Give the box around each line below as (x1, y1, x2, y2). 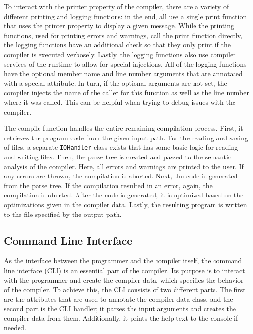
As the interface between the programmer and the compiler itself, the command (4, 255, 242, 266)
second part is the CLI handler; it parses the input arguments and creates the (4, 303, 236, 314)
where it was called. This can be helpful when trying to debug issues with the (4, 97, 235, 107)
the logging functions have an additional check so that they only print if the (4, 39, 231, 50)
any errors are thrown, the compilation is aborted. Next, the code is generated (4, 171, 238, 181)
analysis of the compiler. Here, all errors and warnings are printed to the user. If (4, 161, 244, 171)
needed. (4, 322, 26, 333)
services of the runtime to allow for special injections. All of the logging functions (4, 59, 247, 69)
